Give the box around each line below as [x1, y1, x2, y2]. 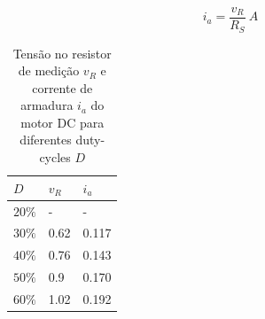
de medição [18, 61, 80, 80]
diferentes [19, 130, 72, 149]
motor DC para [20, 113, 105, 131]
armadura [20, 96, 74, 114]
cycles [39, 148, 71, 167]
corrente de [32, 78, 93, 97]
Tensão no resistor [12, 43, 112, 62]
